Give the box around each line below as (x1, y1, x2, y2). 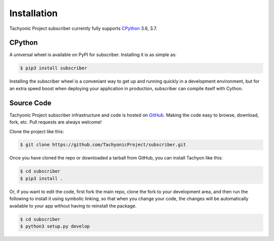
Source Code (9, 99, 52, 107)
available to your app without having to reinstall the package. (9, 203, 137, 209)
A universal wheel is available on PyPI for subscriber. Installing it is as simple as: (9, 52, 177, 58)
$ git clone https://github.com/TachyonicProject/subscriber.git (20, 142, 186, 148)
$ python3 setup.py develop (20, 223, 90, 229)
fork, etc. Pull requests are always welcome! (9, 119, 102, 125)
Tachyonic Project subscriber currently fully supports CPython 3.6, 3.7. (9, 25, 157, 31)
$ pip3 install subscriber (20, 65, 87, 71)
